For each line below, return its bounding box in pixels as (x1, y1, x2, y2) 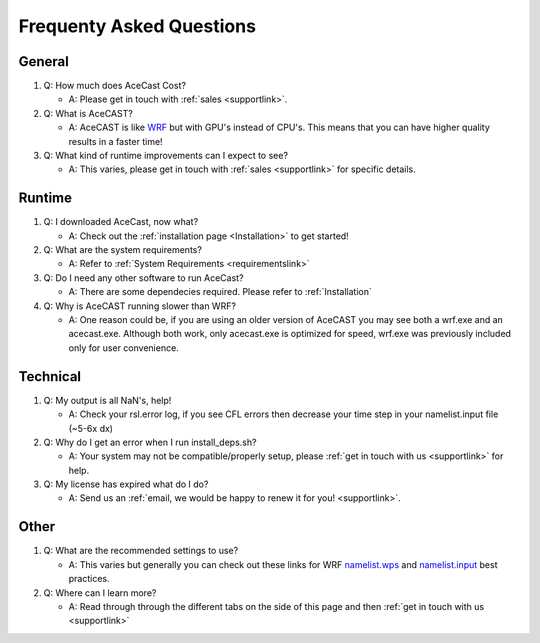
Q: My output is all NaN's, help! (43, 394, 172, 406)
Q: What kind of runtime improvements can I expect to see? (43, 150, 289, 162)
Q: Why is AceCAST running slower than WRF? (43, 300, 237, 312)
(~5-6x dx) (68, 422, 114, 434)
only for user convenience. (68, 341, 179, 354)
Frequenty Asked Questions (18, 15, 257, 37)
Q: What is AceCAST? (43, 107, 134, 119)
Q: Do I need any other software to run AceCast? (43, 271, 244, 284)
